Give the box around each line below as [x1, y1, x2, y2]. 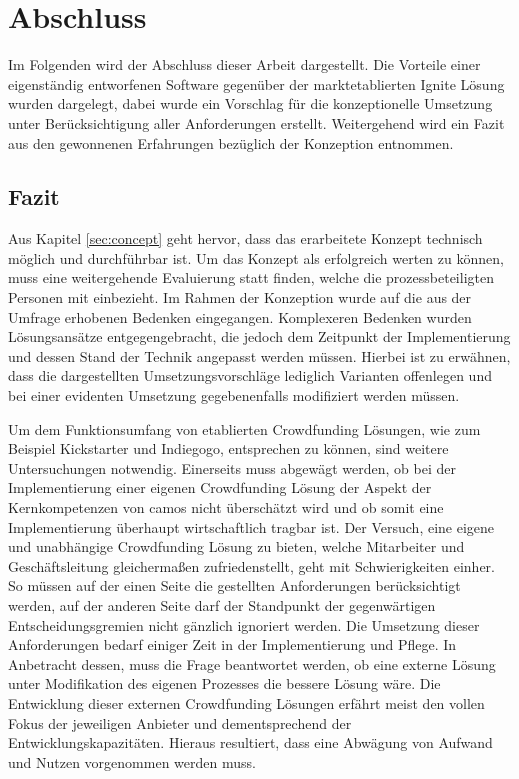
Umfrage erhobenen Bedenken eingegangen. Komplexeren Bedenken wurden [8, 306, 472, 327]
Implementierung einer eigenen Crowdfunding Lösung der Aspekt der [8, 477, 432, 498]
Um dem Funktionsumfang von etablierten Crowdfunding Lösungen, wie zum [8, 418, 481, 439]
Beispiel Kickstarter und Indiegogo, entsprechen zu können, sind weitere [8, 438, 449, 459]
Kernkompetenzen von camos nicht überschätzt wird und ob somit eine [8, 497, 444, 518]
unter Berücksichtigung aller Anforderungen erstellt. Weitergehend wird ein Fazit [8, 112, 505, 133]
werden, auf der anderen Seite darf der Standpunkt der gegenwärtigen [8, 594, 436, 615]
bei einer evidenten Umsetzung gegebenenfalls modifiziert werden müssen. [8, 385, 460, 406]
